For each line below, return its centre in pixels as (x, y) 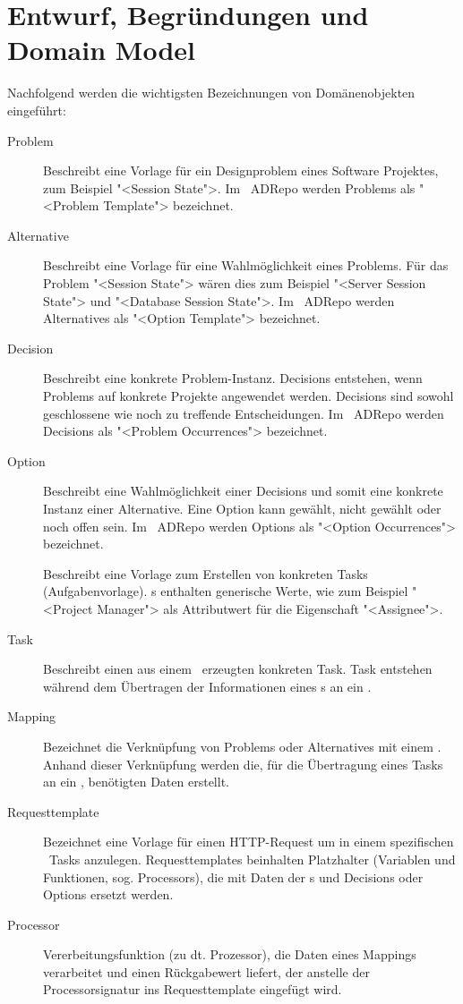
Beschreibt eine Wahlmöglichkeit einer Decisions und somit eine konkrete (243, 491)
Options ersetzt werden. (108, 894)
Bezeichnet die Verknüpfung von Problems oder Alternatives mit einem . (242, 746)
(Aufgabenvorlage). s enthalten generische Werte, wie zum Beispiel (226, 591)
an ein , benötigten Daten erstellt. (136, 782)
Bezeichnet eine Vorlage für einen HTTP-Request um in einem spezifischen (249, 842)
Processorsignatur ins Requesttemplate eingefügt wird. (193, 989)
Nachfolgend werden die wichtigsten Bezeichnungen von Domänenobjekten (211, 93)
